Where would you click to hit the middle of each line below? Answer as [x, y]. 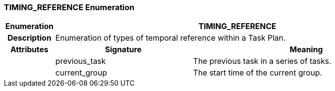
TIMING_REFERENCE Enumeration [69, 7]
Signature [123, 50]
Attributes [29, 50]
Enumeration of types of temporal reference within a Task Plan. [171, 38]
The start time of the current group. [258, 73]
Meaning [306, 50]
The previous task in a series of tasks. [262, 61]
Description [29, 38]
